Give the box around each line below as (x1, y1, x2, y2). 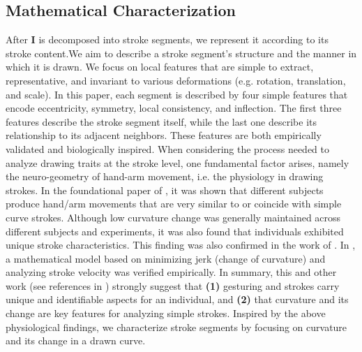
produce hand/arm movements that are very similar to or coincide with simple (6, 196, 342, 211)
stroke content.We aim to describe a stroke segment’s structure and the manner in (6, 45, 357, 60)
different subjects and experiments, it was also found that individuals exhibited (6, 223, 344, 238)
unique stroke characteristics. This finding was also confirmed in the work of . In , (6, 237, 356, 252)
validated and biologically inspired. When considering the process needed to (6, 141, 330, 156)
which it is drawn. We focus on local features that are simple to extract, (6, 59, 314, 74)
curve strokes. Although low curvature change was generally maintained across (6, 210, 341, 224)
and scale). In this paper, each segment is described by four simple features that (6, 87, 348, 101)
